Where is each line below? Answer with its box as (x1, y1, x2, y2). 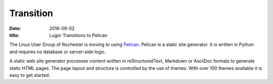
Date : (9, 25, 21, 31)
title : (9, 32, 20, 38)
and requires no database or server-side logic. (9, 49, 106, 55)
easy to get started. (9, 72, 50, 78)
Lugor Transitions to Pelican (49, 32, 108, 38)
